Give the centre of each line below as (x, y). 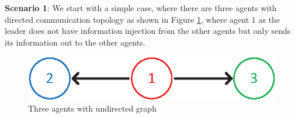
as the (269, 19)
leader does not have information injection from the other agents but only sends (148, 31)
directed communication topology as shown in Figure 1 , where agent (127, 19)
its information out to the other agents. (75, 42)
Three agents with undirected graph (92, 108)
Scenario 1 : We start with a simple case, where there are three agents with (141, 8)
